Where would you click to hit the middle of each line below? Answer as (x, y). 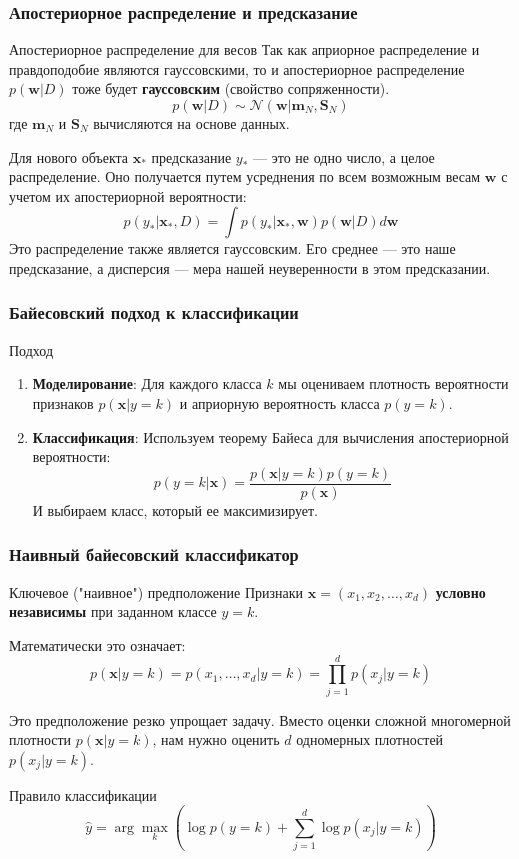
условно (460, 591)
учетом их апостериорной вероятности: (128, 195)
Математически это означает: (97, 644)
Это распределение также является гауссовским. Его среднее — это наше (232, 248)
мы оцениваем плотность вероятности (393, 383)
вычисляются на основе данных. (191, 123)
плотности (40, 739)
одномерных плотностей (370, 739)
